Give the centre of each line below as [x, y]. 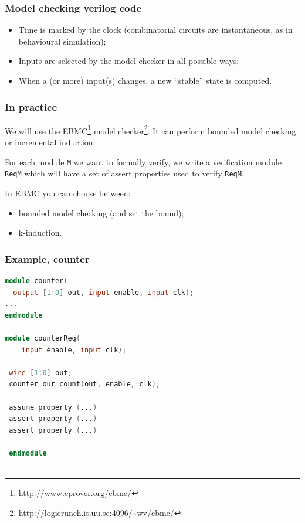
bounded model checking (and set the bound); [101, 213]
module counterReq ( [43, 338]
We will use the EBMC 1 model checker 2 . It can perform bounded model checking [150, 130]
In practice [31, 106]
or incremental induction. [50, 142]
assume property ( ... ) [53, 407]
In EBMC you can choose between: [68, 193]
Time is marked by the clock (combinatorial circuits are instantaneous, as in [155, 30]
